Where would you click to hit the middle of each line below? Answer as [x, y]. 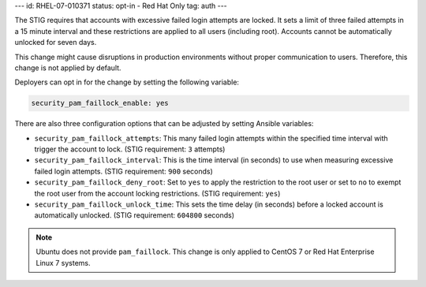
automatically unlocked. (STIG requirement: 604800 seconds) [135, 215]
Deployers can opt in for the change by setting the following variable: [127, 82]
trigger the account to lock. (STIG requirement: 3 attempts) [130, 149]
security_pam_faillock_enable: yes [100, 103]
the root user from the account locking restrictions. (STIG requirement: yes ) [157, 193]
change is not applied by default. [68, 68]
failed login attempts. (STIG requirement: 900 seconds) [123, 171]
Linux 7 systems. [63, 263]
